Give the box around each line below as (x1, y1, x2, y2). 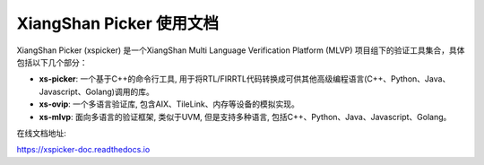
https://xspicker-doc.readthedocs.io (16, 144, 151, 155)
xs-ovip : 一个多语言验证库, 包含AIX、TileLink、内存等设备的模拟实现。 (39, 99, 300, 109)
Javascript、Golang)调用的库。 (39, 86, 154, 97)
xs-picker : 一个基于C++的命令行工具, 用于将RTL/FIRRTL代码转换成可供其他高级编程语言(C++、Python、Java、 (39, 74, 451, 84)
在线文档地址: (16, 127, 67, 138)
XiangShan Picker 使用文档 (16, 13, 220, 33)
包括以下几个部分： (16, 56, 88, 67)
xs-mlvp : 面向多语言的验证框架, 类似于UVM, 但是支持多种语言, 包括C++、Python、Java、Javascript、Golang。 (39, 111, 452, 122)
